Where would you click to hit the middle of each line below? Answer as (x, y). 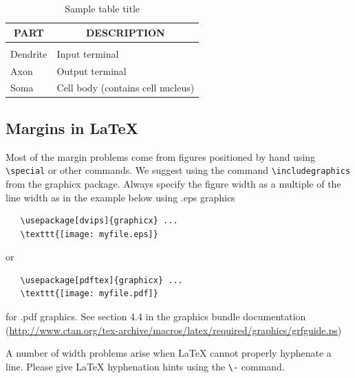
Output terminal (92, 70)
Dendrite (29, 53)
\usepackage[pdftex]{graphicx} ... (101, 280)
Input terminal (88, 53)
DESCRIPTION (126, 32)
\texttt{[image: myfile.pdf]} (89, 294)
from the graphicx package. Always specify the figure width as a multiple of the (173, 183)
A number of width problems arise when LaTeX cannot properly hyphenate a (169, 353)
